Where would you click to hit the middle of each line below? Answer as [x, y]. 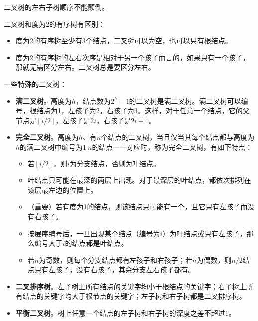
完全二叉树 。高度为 [47, 137]
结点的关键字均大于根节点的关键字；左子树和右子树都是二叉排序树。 [134, 296]
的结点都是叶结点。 [96, 243]
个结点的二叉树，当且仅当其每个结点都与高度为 [178, 137]
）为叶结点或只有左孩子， [204, 233]
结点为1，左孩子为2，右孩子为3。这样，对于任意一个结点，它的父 [143, 110]
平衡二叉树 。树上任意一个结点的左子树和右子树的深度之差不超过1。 [126, 313]
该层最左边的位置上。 [63, 190]
